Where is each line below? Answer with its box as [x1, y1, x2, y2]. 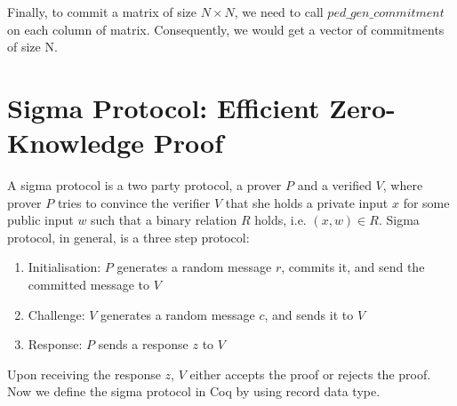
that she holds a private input [225, 193, 389, 211]
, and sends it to [264, 305, 354, 323]
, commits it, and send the [281, 258, 425, 276]
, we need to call [234, 3, 324, 20]
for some [403, 193, 450, 211]
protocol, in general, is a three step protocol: [7, 227, 250, 246]
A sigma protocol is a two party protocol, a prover [7, 176, 282, 195]
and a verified [297, 176, 372, 195]
